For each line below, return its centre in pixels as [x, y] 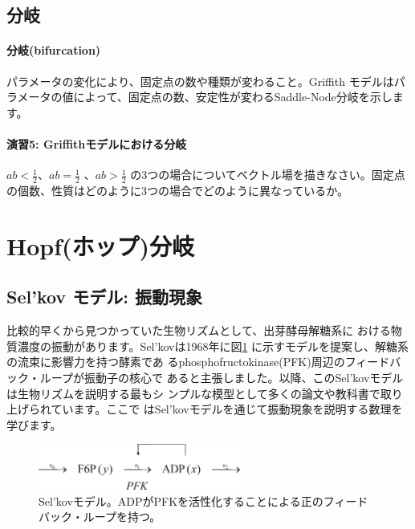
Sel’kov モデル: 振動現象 [104, 297]
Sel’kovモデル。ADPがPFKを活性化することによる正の [181, 501]
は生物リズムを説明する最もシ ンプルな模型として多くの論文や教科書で [193, 393]
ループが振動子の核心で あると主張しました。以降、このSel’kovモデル [222, 377]
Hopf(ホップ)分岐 [101, 245]
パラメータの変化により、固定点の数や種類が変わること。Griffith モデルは [200, 81]
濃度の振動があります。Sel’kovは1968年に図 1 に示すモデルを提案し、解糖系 [213, 346]
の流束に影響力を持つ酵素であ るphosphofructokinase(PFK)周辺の [176, 362]
